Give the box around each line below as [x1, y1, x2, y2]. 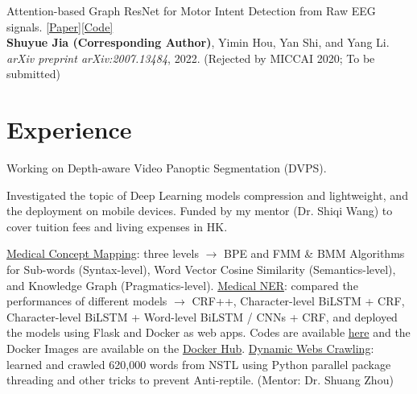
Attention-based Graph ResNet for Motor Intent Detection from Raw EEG [6, 2, 376, 19]
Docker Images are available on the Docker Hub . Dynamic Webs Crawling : [6, 340, 374, 357]
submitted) [6, 65, 60, 82]
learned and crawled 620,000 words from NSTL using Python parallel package [6, 355, 391, 372]
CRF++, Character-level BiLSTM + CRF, [192, 292, 405, 309]
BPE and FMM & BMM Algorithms [223, 245, 405, 262]
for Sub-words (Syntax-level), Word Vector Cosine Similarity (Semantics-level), [6, 261, 396, 278]
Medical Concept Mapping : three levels [6, 245, 199, 262]
